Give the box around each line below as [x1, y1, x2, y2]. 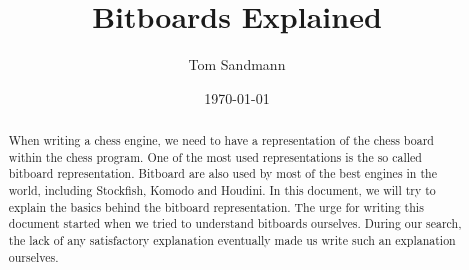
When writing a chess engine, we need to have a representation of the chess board [8, 132, 434, 149]
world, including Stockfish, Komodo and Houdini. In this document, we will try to [8, 182, 436, 199]
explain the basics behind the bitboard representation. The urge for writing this [8, 198, 424, 215]
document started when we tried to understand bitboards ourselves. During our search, [8, 215, 462, 232]
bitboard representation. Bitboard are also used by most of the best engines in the [8, 165, 437, 182]
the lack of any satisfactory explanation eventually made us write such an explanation [8, 232, 456, 249]
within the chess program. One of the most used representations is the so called [8, 148, 422, 165]
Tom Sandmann [188, 54, 286, 75]
